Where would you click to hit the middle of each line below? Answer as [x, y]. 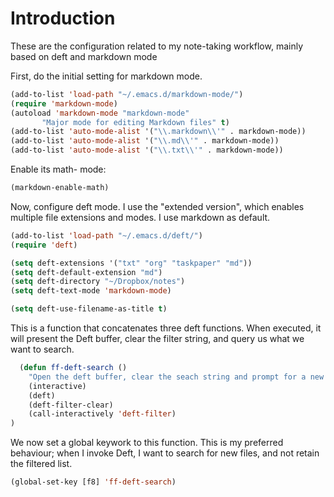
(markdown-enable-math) [60, 188]
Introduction [63, 18]
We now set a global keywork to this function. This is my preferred [147, 443]
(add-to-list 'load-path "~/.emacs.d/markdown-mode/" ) [127, 94]
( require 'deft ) [44, 245]
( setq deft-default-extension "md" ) [86, 272]
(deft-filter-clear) [71, 405]
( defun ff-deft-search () [73, 368]
